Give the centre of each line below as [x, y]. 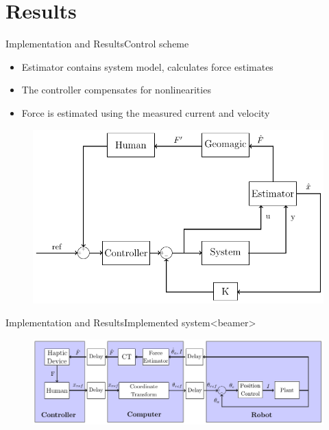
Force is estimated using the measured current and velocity [146, 112]
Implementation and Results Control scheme [97, 44]
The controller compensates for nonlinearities [116, 90]
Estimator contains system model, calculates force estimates [147, 66]
